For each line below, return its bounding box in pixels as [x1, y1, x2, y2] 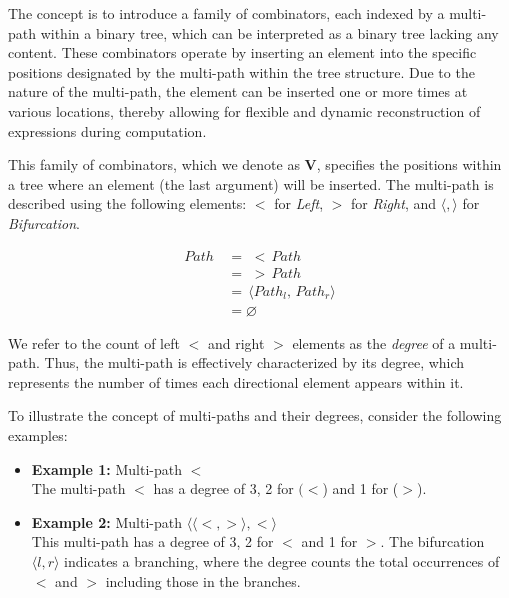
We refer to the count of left [8, 332, 180, 353]
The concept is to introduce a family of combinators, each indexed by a [8, 3, 445, 23]
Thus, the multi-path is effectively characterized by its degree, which [44, 352, 465, 373]
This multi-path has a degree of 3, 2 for [31, 531, 274, 552]
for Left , [274, 193, 324, 214]
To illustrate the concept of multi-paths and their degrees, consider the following [8, 405, 502, 426]
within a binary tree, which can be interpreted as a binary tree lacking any [40, 22, 499, 43]
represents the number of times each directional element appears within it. [8, 371, 464, 392]
